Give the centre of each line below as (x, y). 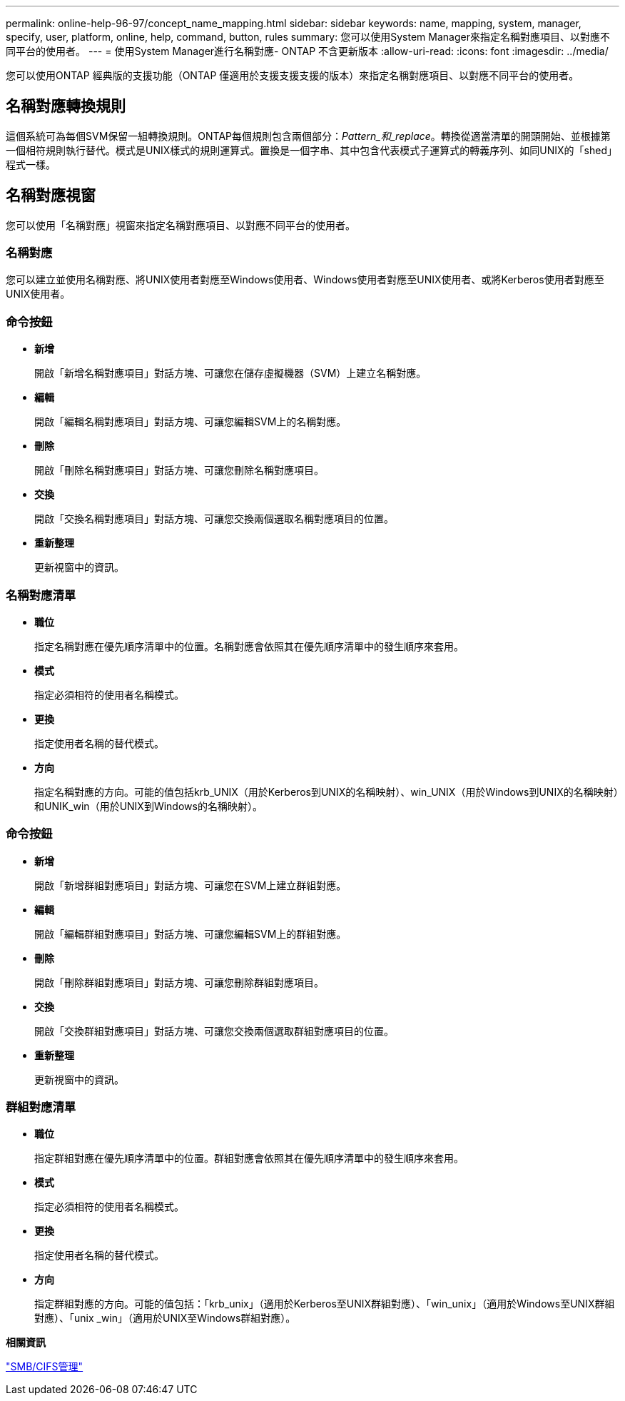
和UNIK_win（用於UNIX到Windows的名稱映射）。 (148, 806)
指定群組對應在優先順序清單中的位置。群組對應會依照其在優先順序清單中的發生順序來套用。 (249, 1158)
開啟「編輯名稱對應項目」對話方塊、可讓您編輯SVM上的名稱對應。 (190, 422)
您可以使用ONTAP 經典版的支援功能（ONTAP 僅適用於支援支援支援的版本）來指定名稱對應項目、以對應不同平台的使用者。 (293, 75)
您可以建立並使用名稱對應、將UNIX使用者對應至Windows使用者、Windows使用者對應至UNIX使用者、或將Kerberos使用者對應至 (305, 280)
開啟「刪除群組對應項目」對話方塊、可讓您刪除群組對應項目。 (179, 982)
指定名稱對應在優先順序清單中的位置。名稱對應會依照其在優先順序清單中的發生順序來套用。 (249, 646)
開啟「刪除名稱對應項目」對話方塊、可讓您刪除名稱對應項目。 (179, 470)
